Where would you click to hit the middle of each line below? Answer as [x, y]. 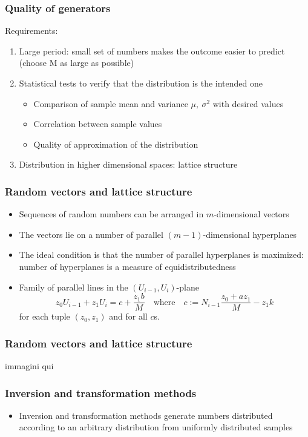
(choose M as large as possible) [77, 63]
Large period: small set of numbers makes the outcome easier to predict [152, 51]
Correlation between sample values [98, 124]
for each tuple [44, 316]
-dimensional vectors [251, 214]
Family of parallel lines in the [74, 287]
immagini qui [29, 366]
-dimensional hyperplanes [250, 234]
